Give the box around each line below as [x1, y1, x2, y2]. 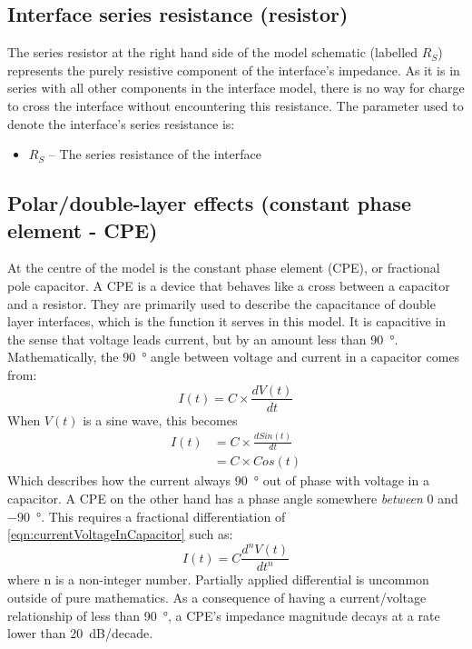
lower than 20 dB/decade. [7, 624, 153, 643]
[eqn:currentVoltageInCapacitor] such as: [7, 524, 233, 544]
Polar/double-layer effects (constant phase [7, 189, 411, 217]
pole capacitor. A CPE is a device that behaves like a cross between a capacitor [7, 275, 450, 295]
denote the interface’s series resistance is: [7, 114, 235, 133]
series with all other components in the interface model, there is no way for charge [7, 78, 465, 97]
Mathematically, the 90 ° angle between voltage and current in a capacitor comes [7, 347, 460, 366]
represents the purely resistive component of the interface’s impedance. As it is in [7, 60, 460, 79]
